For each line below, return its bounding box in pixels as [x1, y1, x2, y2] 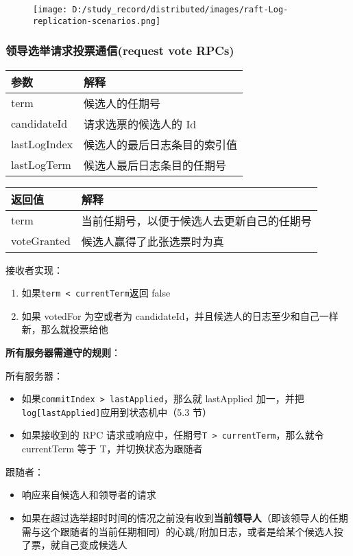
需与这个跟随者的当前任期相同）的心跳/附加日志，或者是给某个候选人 [21, 524, 334, 538]
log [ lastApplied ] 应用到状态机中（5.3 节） [21, 404, 212, 419]
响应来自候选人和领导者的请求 [21, 487, 156, 502]
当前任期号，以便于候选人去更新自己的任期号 [81, 212, 312, 229]
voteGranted [11, 233, 71, 249]
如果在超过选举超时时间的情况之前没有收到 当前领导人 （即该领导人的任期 [21, 510, 348, 524]
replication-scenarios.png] [33, 16, 161, 26]
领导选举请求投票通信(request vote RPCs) [5, 42, 234, 59]
